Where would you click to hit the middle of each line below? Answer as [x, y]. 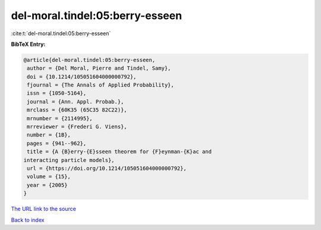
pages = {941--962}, [57, 143]
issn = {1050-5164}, [57, 93]
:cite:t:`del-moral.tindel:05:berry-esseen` [61, 33]
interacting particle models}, [69, 160]
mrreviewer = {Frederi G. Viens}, [77, 127]
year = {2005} [47, 185]
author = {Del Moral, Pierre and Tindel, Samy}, [99, 68]
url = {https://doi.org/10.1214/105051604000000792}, [107, 168]
